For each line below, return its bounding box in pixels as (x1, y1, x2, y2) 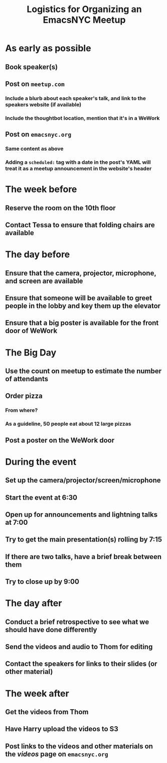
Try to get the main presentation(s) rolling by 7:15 (5, 535, 162, 544)
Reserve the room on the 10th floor (5, 203, 116, 212)
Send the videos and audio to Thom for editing (5, 643, 153, 651)
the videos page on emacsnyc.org (5, 749, 109, 758)
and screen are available (5, 276, 83, 285)
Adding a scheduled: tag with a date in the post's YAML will (5, 159, 151, 166)
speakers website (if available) (5, 101, 82, 108)
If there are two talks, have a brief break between (5, 552, 162, 561)
